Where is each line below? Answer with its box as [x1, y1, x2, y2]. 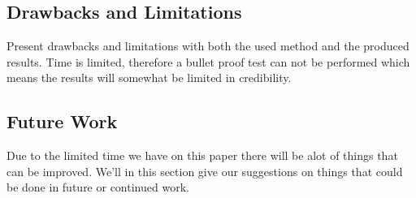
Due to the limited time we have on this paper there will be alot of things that [6, 147, 398, 164]
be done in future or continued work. [6, 179, 189, 196]
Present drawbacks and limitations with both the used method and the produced [6, 37, 409, 54]
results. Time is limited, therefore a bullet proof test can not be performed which [6, 53, 410, 70]
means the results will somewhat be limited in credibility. [6, 69, 292, 86]
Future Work [6, 109, 118, 134]
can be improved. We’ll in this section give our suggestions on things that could [6, 162, 403, 179]
